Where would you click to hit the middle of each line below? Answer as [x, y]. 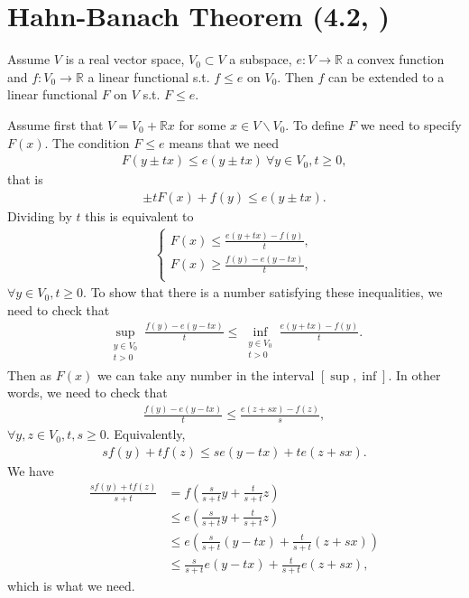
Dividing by [40, 215]
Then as [30, 374]
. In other [414, 374]
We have [31, 470]
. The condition [87, 142]
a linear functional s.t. [149, 76]
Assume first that [55, 124]
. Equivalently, [146, 434]
